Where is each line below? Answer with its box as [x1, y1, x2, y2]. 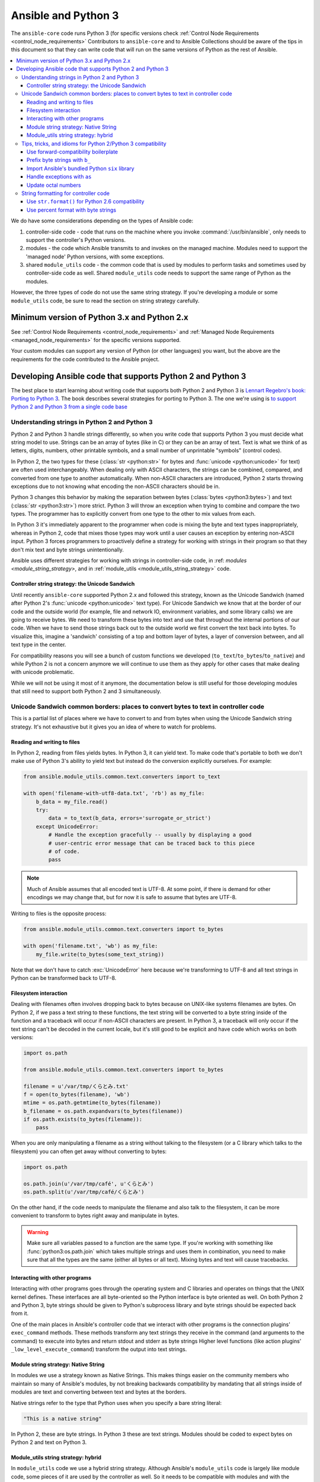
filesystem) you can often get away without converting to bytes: [11, 1148, 167, 1155]
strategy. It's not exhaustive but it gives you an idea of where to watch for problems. [11, 723, 216, 730]
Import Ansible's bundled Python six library [27, 165, 135, 172]
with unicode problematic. [11, 669, 75, 676]
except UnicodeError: [36, 823, 99, 830]
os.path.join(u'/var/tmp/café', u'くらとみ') [23, 1180, 154, 1187]
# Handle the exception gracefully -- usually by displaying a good [48, 832, 252, 838]
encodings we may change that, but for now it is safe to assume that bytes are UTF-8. [27, 894, 237, 901]
